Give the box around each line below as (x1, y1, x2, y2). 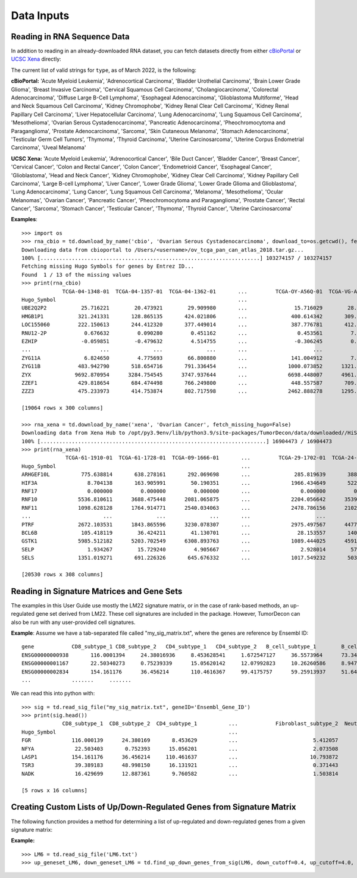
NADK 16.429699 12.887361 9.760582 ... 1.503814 (21, 770, 339, 777)
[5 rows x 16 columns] (21, 787, 88, 794)
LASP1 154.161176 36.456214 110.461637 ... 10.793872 (21, 754, 339, 761)
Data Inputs (11, 9, 70, 22)
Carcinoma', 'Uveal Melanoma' (11, 144, 86, 151)
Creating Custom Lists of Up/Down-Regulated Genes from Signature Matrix (11, 802, 296, 812)
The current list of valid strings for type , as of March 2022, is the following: (11, 66, 196, 74)
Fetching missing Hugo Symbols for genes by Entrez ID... (21, 263, 195, 270)
